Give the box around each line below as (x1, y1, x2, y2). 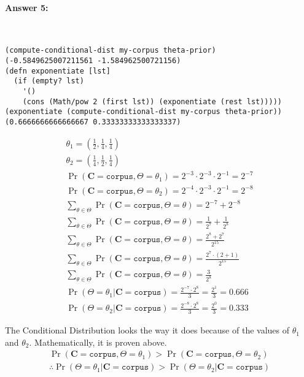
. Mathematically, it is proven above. (29, 335, 167, 348)
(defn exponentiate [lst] (5, 66, 111, 75)
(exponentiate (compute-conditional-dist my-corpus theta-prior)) (5, 107, 283, 116)
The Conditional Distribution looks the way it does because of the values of (5, 324, 290, 337)
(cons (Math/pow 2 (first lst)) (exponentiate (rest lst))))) (22, 97, 283, 106)
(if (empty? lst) (14, 77, 84, 86)
